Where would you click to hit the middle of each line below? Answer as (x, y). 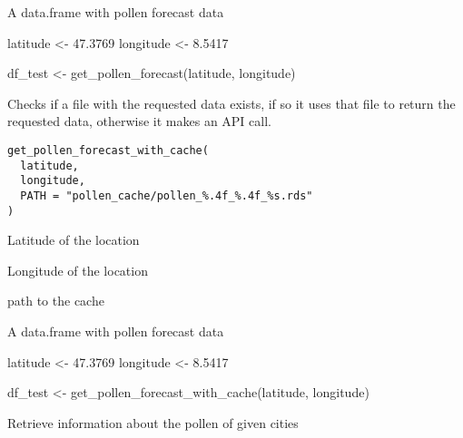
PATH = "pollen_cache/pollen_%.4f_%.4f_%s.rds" (167, 195)
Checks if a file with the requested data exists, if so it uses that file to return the (231, 103)
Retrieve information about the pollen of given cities (153, 422)
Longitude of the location (78, 270)
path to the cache (56, 301)
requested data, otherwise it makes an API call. (139, 121)
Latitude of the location (74, 240)
